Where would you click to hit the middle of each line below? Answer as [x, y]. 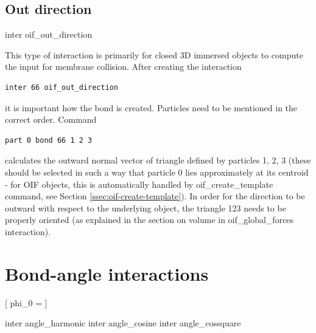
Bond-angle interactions [107, 273]
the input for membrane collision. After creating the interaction [123, 67]
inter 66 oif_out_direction [62, 87]
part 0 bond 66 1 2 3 [49, 140]
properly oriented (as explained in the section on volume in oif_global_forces [149, 220]
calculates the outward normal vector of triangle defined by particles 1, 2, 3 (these [158, 160]
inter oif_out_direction [49, 34]
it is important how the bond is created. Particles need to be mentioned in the [151, 107]
